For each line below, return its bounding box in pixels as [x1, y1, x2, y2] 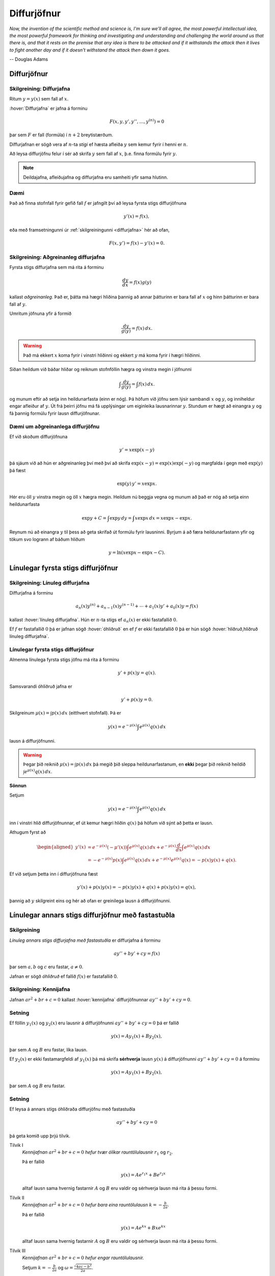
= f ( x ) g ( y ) [129, 279, 152, 285]
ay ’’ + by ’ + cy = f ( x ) [114, 950, 160, 956]
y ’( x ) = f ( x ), [123, 213, 150, 219]
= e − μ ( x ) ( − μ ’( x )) [87, 843, 127, 850]
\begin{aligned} [36, 844, 74, 850]
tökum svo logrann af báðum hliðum [9, 536, 85, 542]
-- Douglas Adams [9, 56, 48, 62]
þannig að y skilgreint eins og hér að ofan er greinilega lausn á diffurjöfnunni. [9, 897, 171, 903]
